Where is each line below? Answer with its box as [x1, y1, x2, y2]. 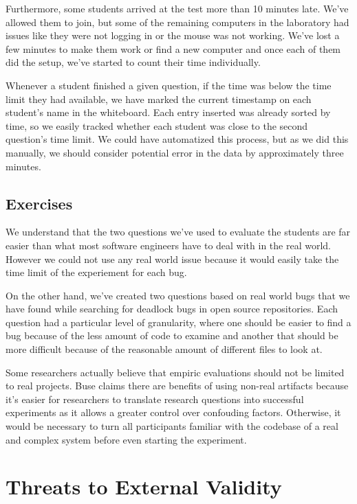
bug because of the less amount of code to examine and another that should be [6, 328, 338, 343]
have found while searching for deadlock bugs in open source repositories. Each [6, 301, 338, 316]
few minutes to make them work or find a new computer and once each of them [6, 41, 341, 56]
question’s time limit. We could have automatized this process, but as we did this [6, 132, 349, 146]
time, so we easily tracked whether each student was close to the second [6, 118, 308, 133]
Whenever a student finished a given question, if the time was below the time [6, 78, 332, 92]
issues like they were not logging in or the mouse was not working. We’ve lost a [6, 28, 340, 43]
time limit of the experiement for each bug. [6, 265, 187, 279]
